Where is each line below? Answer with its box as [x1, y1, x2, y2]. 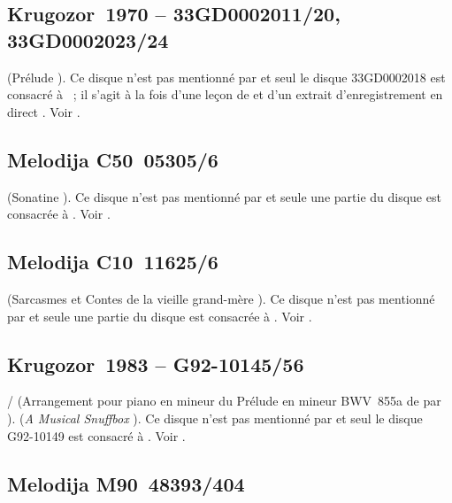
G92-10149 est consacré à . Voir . [7, 426, 186, 445]
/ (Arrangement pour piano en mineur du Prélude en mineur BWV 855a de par [7, 391, 441, 410]
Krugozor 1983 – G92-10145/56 [7, 350, 304, 377]
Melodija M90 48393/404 [7, 469, 245, 497]
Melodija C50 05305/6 [7, 145, 218, 173]
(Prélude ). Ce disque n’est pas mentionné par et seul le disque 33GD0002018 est [7, 67, 446, 86]
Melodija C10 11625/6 [7, 248, 218, 275]
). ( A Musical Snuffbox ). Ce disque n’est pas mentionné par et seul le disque [7, 408, 423, 427]
